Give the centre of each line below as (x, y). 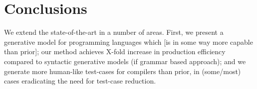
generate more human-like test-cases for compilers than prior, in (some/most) (123, 71)
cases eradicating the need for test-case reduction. (80, 81)
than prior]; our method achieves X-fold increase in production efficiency (115, 51)
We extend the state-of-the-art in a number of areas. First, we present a (114, 32)
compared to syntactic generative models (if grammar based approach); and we (125, 61)
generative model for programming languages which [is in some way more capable (128, 42)
